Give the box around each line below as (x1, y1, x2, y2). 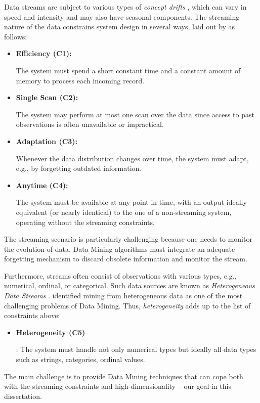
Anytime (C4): (16, 180, 68, 190)
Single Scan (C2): (16, 92, 78, 103)
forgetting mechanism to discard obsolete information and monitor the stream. (4, 253, 247, 264)
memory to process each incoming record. (16, 75, 145, 85)
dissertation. (4, 390, 42, 401)
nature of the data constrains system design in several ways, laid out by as (4, 21, 235, 32)
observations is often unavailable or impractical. (16, 119, 164, 129)
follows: (4, 31, 27, 41)
